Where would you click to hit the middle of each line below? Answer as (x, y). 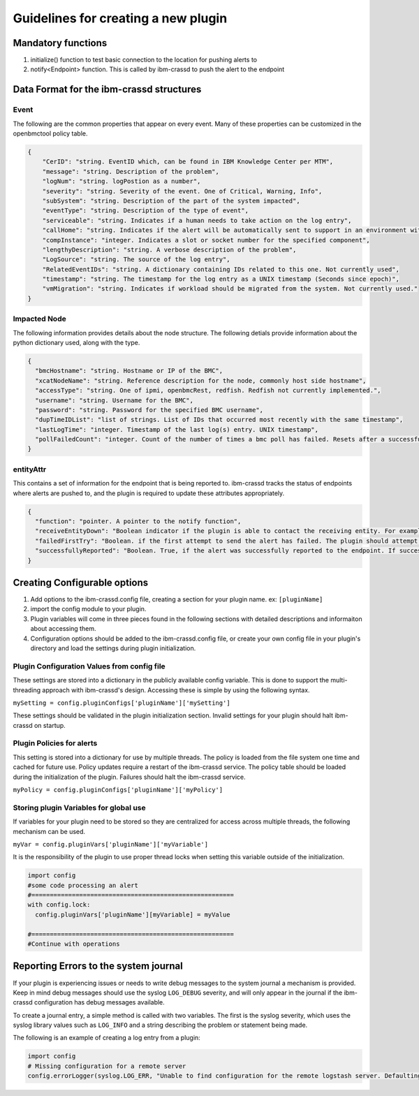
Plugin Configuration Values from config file (89, 666)
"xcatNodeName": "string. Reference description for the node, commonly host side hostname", (201, 380)
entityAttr (30, 469)
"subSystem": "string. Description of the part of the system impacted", (171, 200)
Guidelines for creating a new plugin (120, 18)
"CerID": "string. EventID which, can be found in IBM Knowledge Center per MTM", (188, 162)
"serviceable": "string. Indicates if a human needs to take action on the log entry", (197, 220)
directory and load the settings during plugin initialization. (113, 648)
